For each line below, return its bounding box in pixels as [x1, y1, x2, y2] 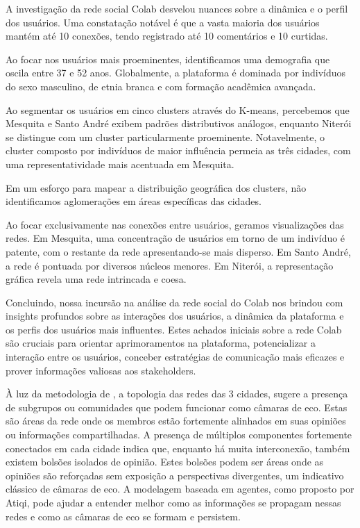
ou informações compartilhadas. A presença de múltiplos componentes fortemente [6, 427, 352, 442]
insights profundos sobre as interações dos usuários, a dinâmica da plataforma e [6, 308, 344, 323]
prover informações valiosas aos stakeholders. [6, 363, 196, 377]
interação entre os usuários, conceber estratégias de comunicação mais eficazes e [6, 349, 345, 364]
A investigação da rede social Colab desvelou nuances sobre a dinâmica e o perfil [6, 1, 348, 15]
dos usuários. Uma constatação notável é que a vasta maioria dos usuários [6, 15, 320, 29]
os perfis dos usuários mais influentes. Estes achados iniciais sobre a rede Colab [6, 322, 342, 336]
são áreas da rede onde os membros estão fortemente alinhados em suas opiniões [6, 413, 346, 428]
